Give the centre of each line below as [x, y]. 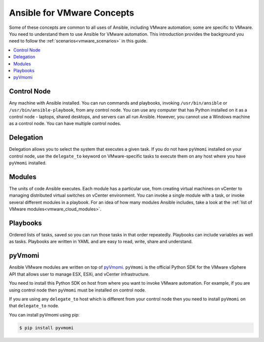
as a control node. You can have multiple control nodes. [65, 124]
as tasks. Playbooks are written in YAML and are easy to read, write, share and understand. [101, 242]
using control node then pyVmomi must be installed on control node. [77, 290]
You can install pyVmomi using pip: [44, 315]
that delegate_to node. [34, 306]
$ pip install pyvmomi [46, 328]
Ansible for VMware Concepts [72, 13]
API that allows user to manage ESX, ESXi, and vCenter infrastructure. [79, 274]
